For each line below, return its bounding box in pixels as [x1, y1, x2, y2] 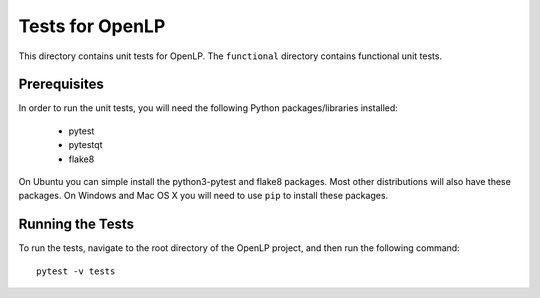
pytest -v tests [36, 265, 116, 277]
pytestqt [68, 139, 103, 151]
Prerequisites [18, 76, 104, 93]
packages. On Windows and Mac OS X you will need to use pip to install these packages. [18, 190, 389, 202]
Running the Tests [18, 216, 135, 233]
